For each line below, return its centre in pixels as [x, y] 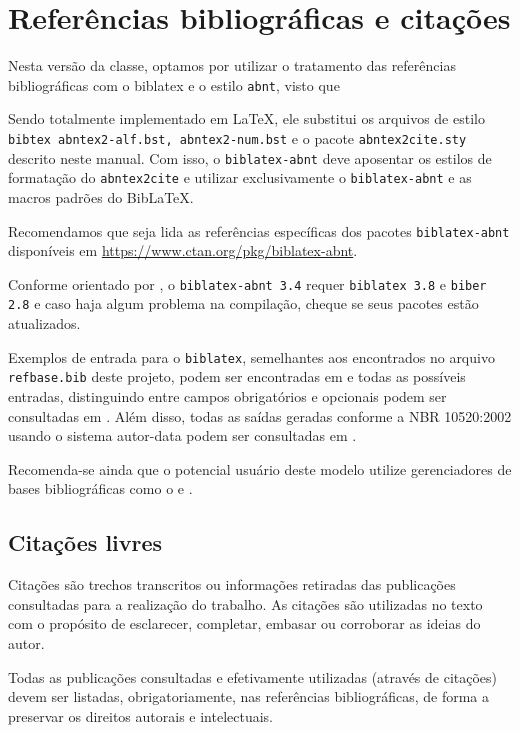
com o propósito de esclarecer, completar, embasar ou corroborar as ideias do [244, 623]
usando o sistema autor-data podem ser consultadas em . [182, 435]
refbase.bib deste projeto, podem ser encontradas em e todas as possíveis [237, 376]
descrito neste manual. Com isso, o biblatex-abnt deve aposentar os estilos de [250, 157]
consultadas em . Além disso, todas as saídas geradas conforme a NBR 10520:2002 [260, 415]
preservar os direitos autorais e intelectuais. [141, 715]
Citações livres [85, 542]
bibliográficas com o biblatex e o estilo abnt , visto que [174, 84]
